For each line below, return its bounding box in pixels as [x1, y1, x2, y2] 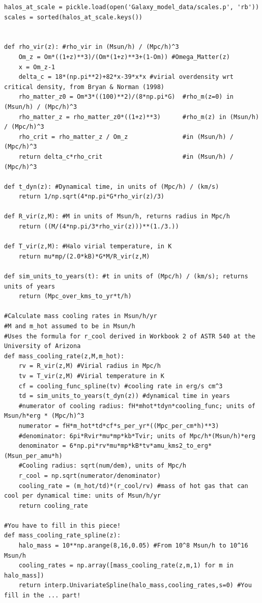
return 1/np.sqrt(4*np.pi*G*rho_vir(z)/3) [18, 193, 164, 200]
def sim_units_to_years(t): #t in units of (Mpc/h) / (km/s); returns [4, 273, 248, 280]
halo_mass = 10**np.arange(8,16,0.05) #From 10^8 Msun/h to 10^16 [18, 542, 248, 550]
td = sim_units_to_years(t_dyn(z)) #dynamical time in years [18, 392, 230, 400]
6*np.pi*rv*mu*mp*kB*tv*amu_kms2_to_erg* [69, 442, 212, 450]
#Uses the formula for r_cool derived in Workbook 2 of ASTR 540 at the [4, 332, 255, 340]
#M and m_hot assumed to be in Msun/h [4, 323, 135, 330]
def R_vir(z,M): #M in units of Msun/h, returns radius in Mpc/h [4, 213, 230, 220]
